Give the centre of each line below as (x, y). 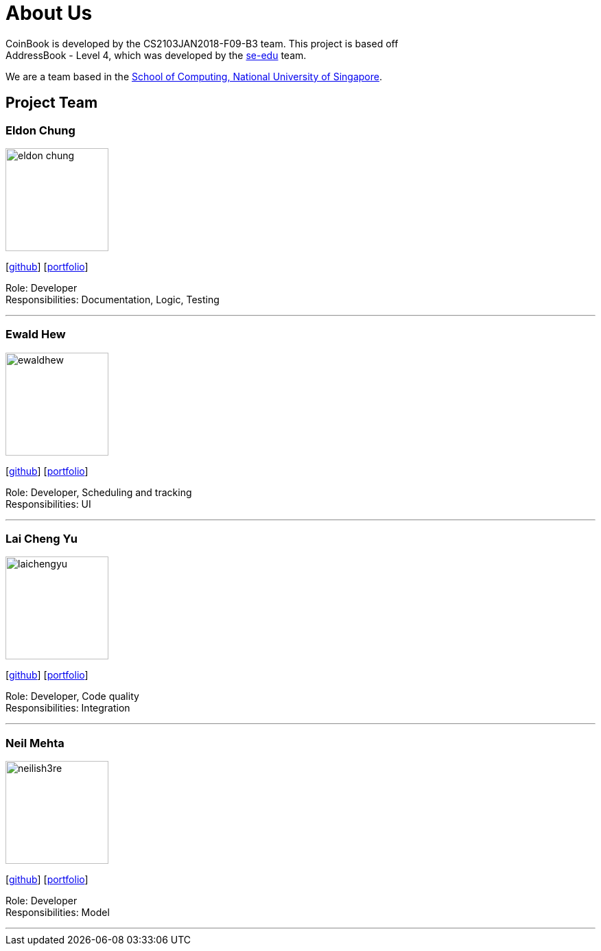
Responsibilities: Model (58, 913)
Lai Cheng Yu (42, 539)
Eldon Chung (40, 130)
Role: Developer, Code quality (72, 696)
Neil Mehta (35, 743)
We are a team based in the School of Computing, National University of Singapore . (194, 76)
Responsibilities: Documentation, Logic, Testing (113, 299)
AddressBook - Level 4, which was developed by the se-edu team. (156, 55)
